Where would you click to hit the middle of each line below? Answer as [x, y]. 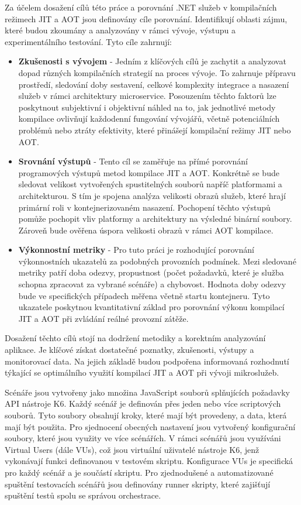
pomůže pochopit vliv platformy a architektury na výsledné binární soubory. [155, 219]
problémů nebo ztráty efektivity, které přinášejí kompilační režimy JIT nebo [155, 130]
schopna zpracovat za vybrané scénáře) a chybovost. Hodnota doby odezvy [152, 284]
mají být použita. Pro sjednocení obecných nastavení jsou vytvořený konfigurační [150, 426]
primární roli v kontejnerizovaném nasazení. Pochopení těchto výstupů [144, 207]
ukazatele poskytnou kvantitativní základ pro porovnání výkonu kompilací [151, 307]
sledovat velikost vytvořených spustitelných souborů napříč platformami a [150, 184]
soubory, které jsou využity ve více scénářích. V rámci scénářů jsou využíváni [143, 438]
